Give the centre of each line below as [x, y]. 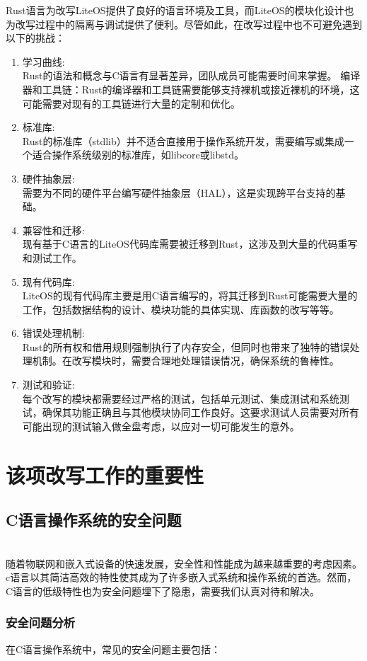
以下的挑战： [35, 38]
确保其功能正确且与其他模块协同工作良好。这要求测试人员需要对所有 [200, 412]
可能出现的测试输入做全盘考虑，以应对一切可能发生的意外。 [161, 426]
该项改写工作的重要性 [105, 475]
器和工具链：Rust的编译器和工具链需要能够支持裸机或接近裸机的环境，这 [191, 89]
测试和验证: [48, 385]
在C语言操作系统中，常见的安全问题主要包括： [113, 649]
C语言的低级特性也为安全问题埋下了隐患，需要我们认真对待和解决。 [163, 591]
